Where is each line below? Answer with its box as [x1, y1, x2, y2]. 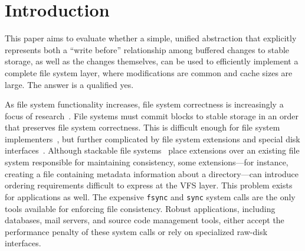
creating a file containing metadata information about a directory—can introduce [5, 167, 299, 180]
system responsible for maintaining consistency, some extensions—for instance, [5, 156, 288, 168]
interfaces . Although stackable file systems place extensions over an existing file [5, 144, 300, 157]
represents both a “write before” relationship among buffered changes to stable [5, 43, 290, 56]
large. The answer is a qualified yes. [5, 78, 134, 90]
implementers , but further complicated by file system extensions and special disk [5, 132, 300, 145]
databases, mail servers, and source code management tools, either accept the [5, 214, 284, 226]
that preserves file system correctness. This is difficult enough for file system [5, 121, 280, 133]
